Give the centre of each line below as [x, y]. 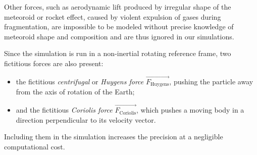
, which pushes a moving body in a [190, 110]
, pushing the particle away [211, 81]
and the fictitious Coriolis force [64, 110]
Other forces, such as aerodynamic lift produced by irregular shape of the [118, 7]
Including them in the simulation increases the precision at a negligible [114, 137]
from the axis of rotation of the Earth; [75, 92]
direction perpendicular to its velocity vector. [86, 119]
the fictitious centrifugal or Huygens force [80, 81]
